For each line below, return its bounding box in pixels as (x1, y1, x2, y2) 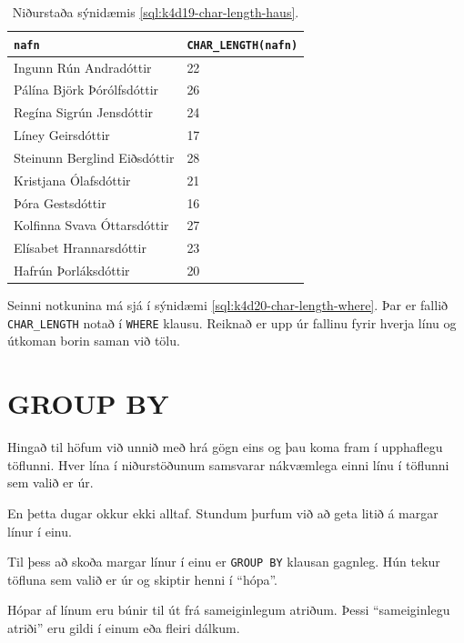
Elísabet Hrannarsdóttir (14, 238, 146, 257)
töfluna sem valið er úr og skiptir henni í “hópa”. (7, 569, 278, 588)
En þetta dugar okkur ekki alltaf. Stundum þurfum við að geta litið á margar (7, 503, 439, 522)
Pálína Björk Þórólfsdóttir (14, 80, 159, 99)
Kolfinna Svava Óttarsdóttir (14, 216, 169, 235)
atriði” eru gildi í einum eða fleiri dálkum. (7, 618, 240, 637)
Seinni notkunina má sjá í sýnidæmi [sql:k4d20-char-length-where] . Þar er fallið (7, 296, 449, 315)
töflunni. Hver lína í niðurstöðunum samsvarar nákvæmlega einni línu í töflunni (7, 455, 449, 474)
